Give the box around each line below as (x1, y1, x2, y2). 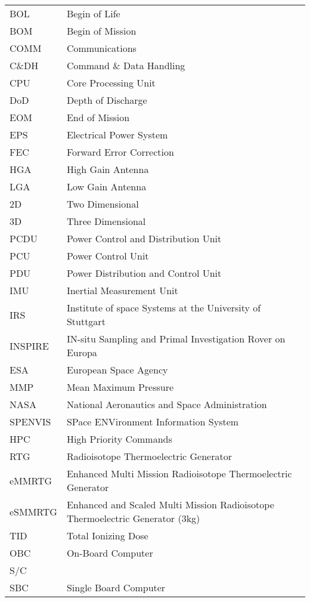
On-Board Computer (66, 546, 153, 560)
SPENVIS (10, 415, 51, 428)
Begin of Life (66, 7, 120, 20)
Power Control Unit (66, 249, 149, 263)
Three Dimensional (66, 214, 146, 228)
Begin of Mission (66, 24, 137, 38)
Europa (66, 345, 97, 359)
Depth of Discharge (66, 93, 147, 107)
